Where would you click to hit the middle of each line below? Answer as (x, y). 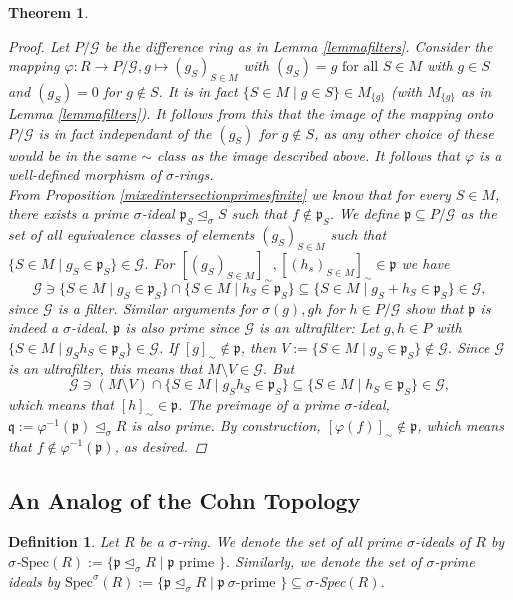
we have (425, 262)
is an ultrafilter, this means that (105, 367)
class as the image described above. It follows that (308, 154)
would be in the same (72, 154)
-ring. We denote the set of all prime (289, 541)
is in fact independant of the (125, 132)
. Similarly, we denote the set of (323, 560)
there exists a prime (68, 213)
